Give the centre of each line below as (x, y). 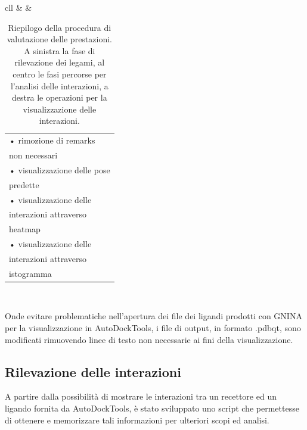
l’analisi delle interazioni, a (59, 85)
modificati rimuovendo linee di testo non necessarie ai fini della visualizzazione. (149, 339)
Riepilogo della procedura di (60, 27)
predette (24, 184)
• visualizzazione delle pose (60, 169)
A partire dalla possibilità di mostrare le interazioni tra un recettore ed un (141, 396)
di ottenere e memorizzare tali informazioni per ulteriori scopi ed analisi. (137, 420)
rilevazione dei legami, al (60, 62)
